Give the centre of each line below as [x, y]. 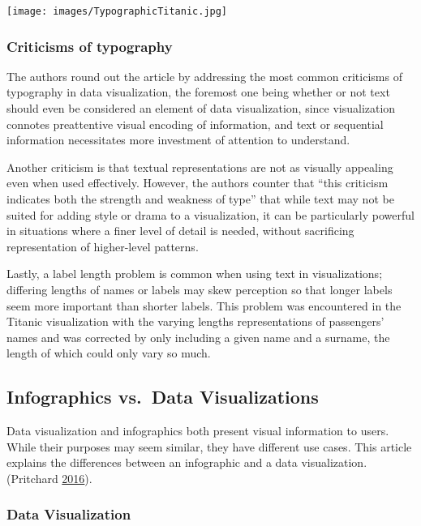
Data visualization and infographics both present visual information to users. [198, 431]
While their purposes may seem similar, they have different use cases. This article [209, 446]
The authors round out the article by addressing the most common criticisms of [204, 76]
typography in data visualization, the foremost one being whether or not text [198, 92]
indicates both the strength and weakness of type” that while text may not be [200, 199]
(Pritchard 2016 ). [49, 478]
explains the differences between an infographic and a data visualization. [187, 462]
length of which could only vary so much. [109, 353]
